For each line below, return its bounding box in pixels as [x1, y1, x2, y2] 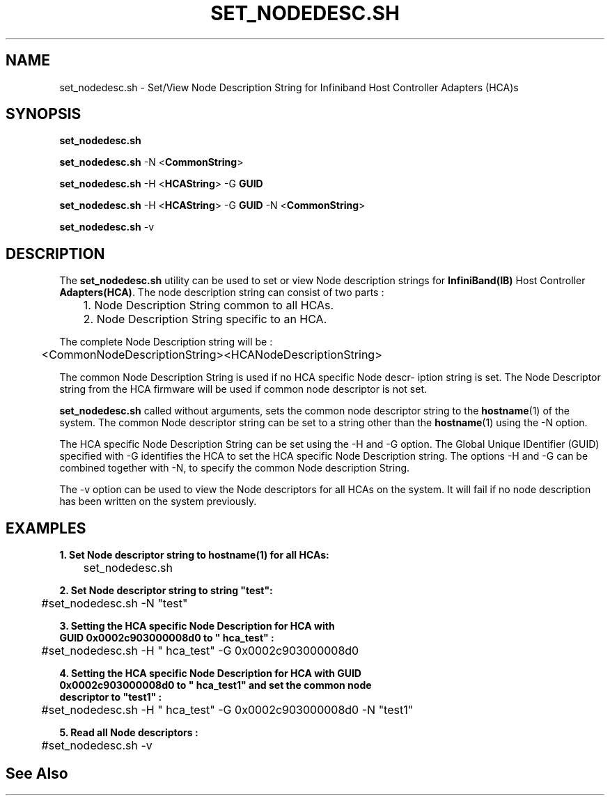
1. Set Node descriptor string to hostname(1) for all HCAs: [59, 549, 329, 561]
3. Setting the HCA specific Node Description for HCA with [59, 620, 335, 632]
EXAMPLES [6, 519, 86, 537]
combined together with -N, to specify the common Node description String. [59, 462, 410, 474]
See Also [6, 764, 68, 782]
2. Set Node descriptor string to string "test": [59, 584, 273, 597]
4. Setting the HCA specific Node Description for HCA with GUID [59, 667, 361, 680]
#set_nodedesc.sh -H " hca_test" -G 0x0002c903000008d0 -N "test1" [41, 703, 414, 717]
